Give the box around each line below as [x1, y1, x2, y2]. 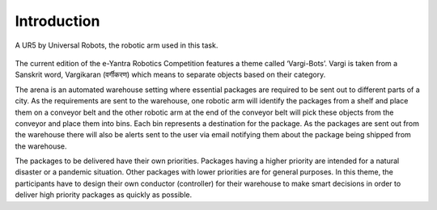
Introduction [15, 12, 100, 30]
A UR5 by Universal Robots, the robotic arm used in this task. [15, 40, 218, 50]
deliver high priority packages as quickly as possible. [15, 190, 193, 199]
